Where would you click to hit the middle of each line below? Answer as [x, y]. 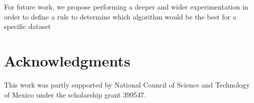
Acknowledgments [67, 60]
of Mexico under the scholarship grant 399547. [75, 94]
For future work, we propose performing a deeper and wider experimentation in [126, 6]
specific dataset [28, 26]
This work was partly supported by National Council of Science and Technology [127, 84]
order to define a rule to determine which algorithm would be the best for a [120, 16]
